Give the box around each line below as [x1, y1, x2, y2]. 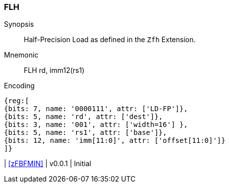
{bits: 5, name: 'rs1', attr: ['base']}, [4, 128, 167, 137]
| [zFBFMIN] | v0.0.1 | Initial [4, 159, 91, 168]
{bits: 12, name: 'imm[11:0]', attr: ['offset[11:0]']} [4, 136, 226, 145]
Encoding [4, 81, 35, 90]
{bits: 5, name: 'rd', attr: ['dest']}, [4, 113, 163, 121]
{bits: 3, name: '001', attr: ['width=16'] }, [4, 121, 188, 129]
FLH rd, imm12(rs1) [24, 66, 85, 75]
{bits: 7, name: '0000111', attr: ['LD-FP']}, [4, 105, 188, 113]
